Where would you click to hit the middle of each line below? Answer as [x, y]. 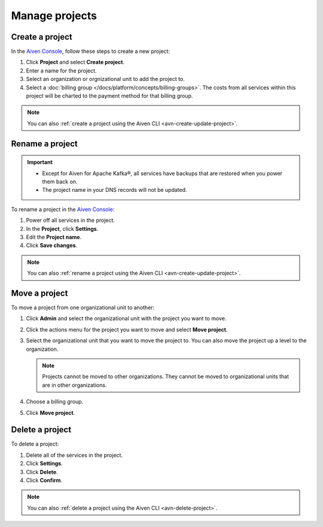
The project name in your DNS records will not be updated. [115, 190]
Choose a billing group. [55, 402]
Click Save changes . [52, 245]
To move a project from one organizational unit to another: [83, 308]
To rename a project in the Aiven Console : [63, 209]
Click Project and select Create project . [75, 62]
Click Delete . [42, 472]
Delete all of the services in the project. [74, 455]
